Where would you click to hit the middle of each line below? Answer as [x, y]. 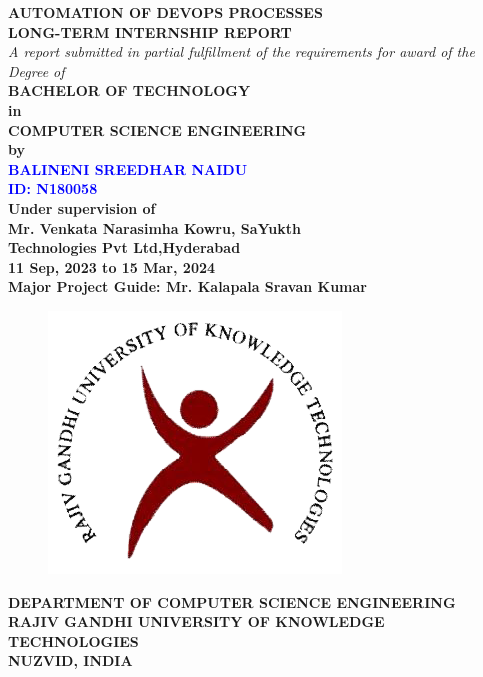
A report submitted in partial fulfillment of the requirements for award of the [241, 51]
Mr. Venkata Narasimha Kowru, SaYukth [154, 227]
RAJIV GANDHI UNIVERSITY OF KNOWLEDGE [196, 621]
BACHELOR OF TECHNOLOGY [129, 90]
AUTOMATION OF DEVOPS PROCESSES [165, 12]
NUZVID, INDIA [70, 660]
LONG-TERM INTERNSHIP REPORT [150, 31]
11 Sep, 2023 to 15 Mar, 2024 [112, 266]
